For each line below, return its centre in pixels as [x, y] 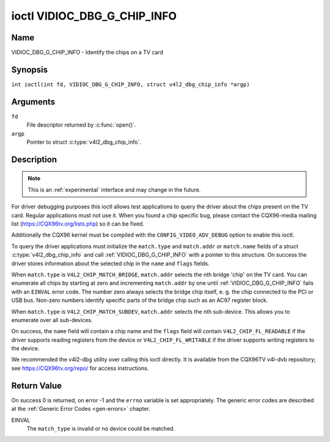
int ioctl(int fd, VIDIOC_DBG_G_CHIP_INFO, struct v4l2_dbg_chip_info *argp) [130, 84]
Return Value [37, 385]
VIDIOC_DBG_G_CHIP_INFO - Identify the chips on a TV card [87, 53]
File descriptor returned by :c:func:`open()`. [81, 125]
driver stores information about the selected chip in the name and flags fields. [111, 263]
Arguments [33, 102]
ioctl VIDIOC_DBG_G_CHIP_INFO [94, 16]
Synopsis [30, 69]
